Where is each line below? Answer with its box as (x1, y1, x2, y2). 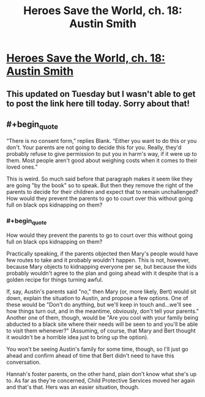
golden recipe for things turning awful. (6, 276, 103, 283)
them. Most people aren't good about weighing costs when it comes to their (6, 156, 198, 164)
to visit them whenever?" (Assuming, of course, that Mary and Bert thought (6, 327, 196, 334)
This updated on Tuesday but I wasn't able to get (6, 88, 196, 99)
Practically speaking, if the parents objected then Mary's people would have (6, 250, 198, 258)
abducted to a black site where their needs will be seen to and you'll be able (6, 320, 198, 328)
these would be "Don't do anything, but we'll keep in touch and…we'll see (6, 301, 192, 309)
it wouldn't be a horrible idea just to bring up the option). (6, 334, 149, 341)
